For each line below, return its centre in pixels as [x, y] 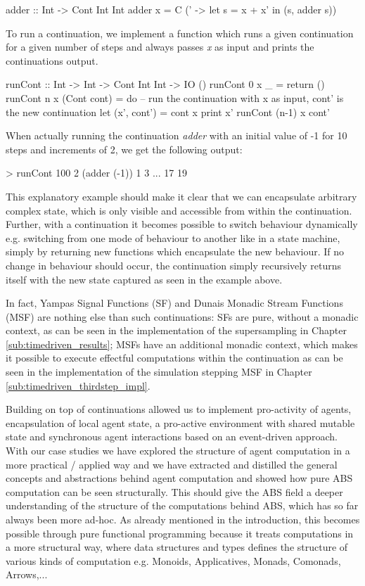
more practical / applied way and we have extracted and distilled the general [172, 464]
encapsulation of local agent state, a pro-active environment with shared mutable [180, 422]
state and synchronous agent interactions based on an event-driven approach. [172, 437]
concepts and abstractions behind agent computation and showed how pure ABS [179, 478]
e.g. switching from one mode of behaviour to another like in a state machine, [173, 237]
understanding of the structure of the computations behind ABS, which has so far [182, 505]
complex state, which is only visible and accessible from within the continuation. [179, 210]
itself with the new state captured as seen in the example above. [144, 279]
